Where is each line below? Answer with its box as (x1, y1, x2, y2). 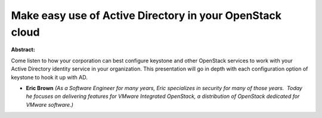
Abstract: (11, 46, 35, 53)
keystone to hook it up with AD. (11, 74, 88, 81)
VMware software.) (26, 101, 74, 108)
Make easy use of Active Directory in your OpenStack (11, 9, 282, 22)
